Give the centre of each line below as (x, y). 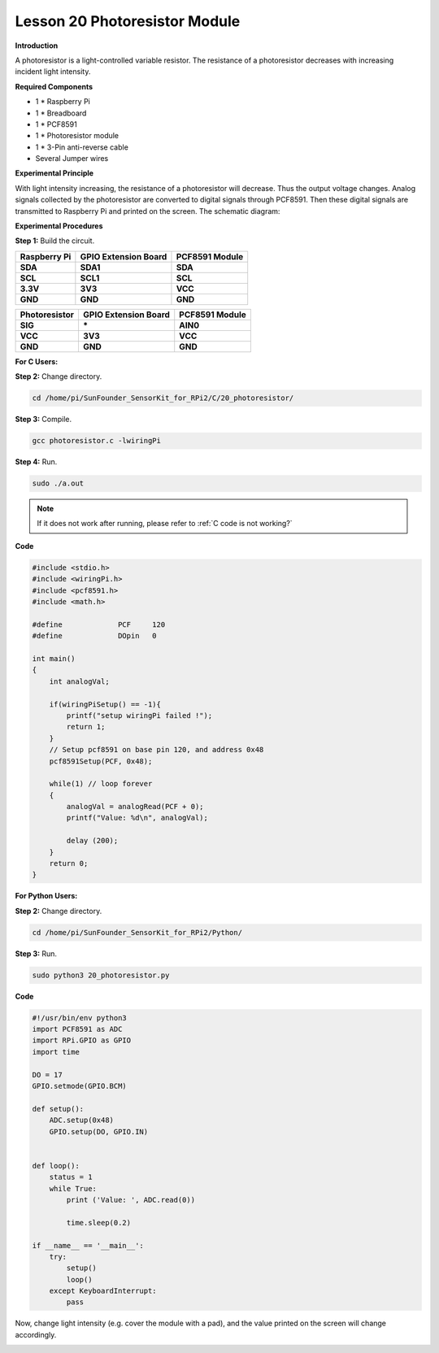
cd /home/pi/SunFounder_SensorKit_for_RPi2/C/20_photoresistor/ (163, 398)
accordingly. (36, 1334)
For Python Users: (46, 896)
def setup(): (58, 1109)
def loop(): (56, 1166)
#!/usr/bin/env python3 (80, 1018)
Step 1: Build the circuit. (55, 241)
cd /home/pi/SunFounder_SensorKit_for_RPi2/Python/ (137, 932)
